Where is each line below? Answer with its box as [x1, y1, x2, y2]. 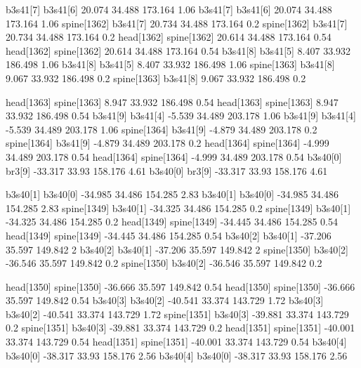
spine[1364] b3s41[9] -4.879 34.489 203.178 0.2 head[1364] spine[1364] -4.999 [6, 136, 329, 150]
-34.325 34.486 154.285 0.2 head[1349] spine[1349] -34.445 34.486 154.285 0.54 [6, 214, 338, 229]
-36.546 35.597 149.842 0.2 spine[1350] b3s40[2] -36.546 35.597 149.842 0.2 [6, 256, 322, 270]
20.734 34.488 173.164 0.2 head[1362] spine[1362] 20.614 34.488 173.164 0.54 [6, 29, 332, 44]
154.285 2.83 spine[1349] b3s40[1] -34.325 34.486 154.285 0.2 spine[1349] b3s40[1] [6, 200, 351, 215]
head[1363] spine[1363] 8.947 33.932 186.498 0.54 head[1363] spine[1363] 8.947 [6, 94, 339, 109]
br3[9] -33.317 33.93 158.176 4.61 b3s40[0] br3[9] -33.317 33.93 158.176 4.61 [6, 163, 328, 178]
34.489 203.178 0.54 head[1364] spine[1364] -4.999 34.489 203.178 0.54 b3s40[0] [6, 149, 342, 164]
